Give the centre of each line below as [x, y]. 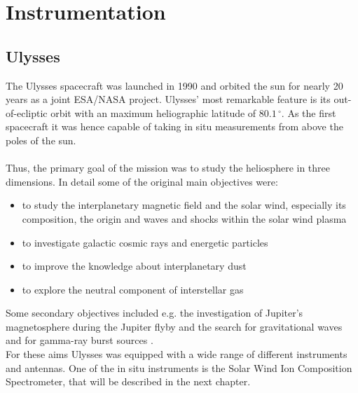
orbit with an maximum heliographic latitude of [153, 112]
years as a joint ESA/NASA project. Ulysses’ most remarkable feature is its [168, 99]
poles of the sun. [41, 140]
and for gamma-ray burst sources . [80, 340]
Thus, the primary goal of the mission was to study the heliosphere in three [168, 168]
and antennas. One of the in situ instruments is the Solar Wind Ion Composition [179, 367]
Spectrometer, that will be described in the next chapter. [128, 381]
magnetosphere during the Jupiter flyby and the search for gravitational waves [174, 326]
